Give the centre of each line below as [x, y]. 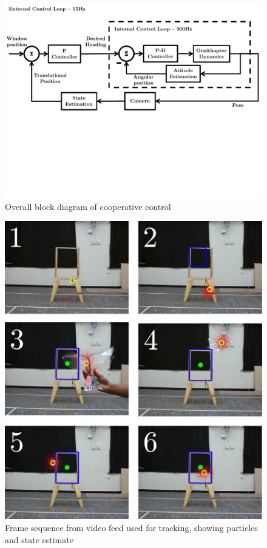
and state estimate [39, 539]
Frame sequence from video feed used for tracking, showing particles [131, 527]
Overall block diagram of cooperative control [88, 206]
